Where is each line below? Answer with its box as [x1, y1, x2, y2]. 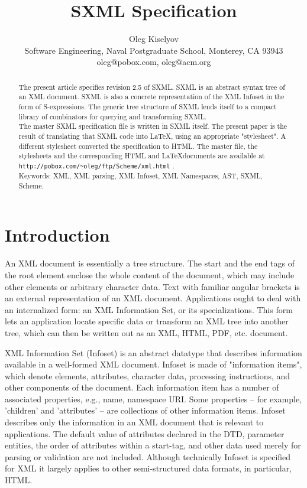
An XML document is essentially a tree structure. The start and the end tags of [5, 257, 295, 269]
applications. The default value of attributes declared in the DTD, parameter [5, 427, 285, 440]
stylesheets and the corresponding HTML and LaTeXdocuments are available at [18, 151, 265, 161]
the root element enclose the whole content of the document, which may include [5, 268, 295, 281]
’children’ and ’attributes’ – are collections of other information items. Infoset [5, 404, 286, 417]
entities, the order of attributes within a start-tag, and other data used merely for [5, 439, 301, 451]
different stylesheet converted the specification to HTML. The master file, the [18, 141, 258, 151]
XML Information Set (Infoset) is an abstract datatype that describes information [5, 346, 302, 359]
